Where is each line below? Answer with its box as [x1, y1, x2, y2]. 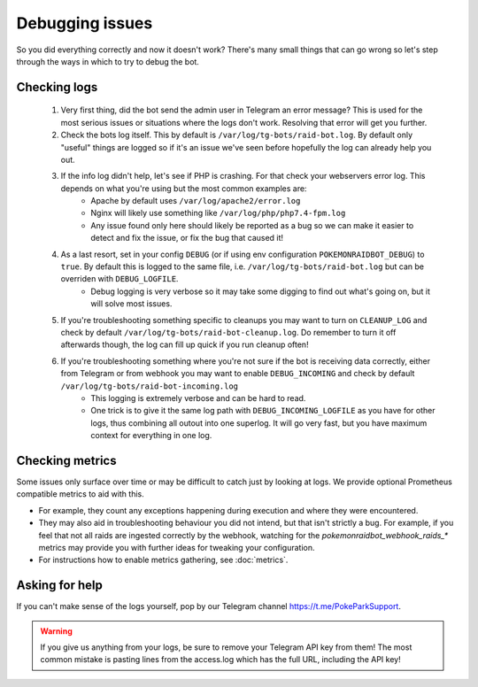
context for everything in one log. [90, 430, 212, 441]
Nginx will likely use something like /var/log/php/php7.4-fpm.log [90, 208, 346, 219]
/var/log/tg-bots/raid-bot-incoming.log [60, 381, 239, 391]
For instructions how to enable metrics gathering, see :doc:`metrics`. [38, 554, 289, 566]
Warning [40, 625, 73, 637]
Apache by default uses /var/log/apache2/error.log [90, 196, 301, 206]
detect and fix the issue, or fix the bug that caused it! [90, 233, 283, 243]
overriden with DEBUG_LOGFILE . [60, 274, 179, 284]
